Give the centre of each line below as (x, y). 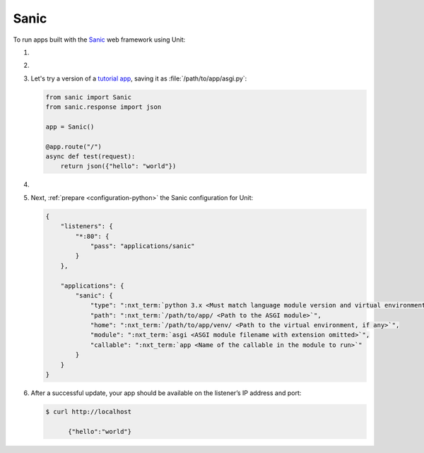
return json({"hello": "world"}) (118, 166)
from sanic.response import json (104, 107)
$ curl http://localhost (89, 412)
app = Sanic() (70, 127)
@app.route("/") (74, 146)
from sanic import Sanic (89, 97)
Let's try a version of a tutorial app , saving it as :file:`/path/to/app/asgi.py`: (139, 78)
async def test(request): (90, 157)
